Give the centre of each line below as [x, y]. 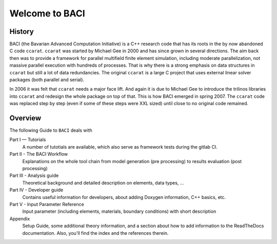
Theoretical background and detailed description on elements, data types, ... [103, 182]
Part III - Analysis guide [34, 176]
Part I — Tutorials [28, 140]
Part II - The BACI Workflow [39, 154]
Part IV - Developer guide [36, 190]
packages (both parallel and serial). [47, 80]
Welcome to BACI [47, 13]
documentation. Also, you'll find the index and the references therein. [95, 233]
